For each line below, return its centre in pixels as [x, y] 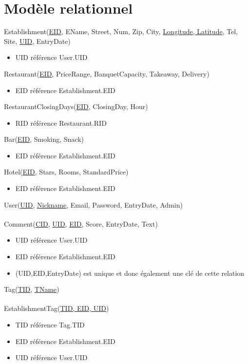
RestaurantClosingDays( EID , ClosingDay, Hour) [76, 106]
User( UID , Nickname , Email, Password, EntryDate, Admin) [93, 204]
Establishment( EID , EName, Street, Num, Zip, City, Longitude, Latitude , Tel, [121, 31]
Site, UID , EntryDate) [37, 41]
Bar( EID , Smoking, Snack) [44, 139]
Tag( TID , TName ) [32, 289]
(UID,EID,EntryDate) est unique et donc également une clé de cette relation [130, 273]
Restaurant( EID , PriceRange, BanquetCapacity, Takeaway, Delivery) [107, 73]
